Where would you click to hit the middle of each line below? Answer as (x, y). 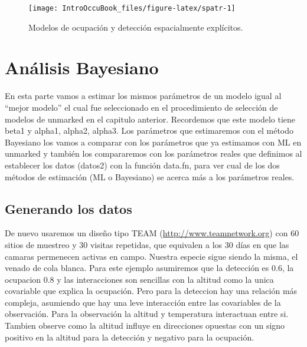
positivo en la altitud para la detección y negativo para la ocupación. (130, 337)
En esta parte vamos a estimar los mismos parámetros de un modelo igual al (143, 96)
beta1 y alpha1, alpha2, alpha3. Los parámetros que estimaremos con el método (149, 130)
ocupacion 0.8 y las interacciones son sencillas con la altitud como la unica (139, 279)
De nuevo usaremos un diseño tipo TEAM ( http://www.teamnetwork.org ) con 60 (152, 233)
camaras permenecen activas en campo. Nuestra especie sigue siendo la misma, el (151, 256)
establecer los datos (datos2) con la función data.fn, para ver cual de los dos (142, 165)
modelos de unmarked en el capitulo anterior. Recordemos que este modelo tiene (150, 119)
